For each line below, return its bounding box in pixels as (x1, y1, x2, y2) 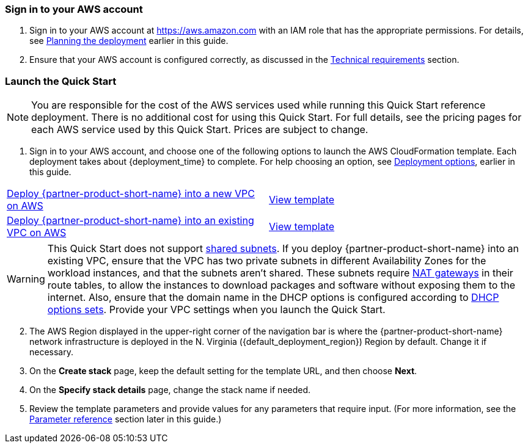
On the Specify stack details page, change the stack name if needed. (29, 385, 311, 396)
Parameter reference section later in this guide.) (29, 414, 222, 425)
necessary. (29, 347, 74, 358)
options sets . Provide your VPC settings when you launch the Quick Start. (47, 303, 386, 316)
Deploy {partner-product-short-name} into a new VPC (7, 187, 255, 200)
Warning (7, 273, 45, 286)
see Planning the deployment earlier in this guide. (29, 35, 229, 46)
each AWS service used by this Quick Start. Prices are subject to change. (31, 123, 369, 136)
